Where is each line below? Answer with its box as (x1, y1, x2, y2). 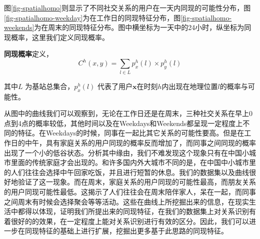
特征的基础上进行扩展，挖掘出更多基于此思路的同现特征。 (38, 225, 228, 236)
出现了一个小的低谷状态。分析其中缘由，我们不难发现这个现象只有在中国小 (4, 147, 249, 157)
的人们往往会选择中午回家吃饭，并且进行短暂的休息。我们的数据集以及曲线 (4, 166, 249, 177)
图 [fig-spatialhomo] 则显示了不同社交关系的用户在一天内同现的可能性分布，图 (4, 2, 251, 12)
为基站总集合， (25, 80, 74, 91)
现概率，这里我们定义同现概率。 (4, 31, 109, 42)
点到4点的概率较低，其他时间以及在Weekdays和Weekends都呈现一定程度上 (4, 117, 243, 128)
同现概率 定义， (4, 48, 53, 59)
